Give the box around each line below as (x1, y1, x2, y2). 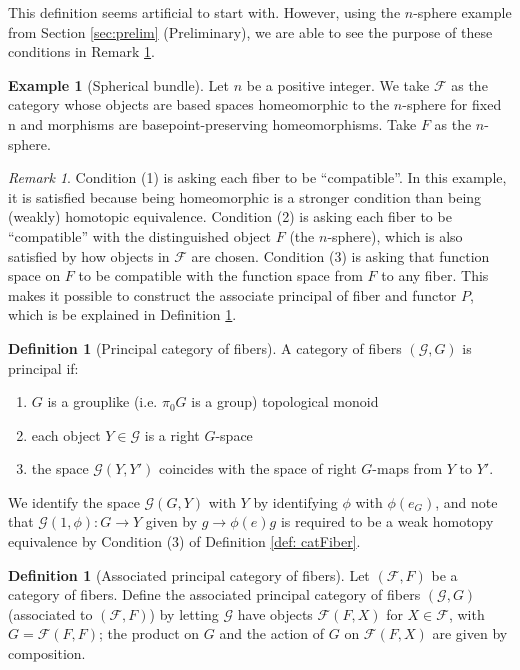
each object (31, 424, 101, 445)
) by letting (149, 603, 219, 624)
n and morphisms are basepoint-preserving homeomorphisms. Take (8, 113, 417, 134)
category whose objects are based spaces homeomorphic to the (8, 94, 390, 115)
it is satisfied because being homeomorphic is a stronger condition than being (8, 186, 482, 207)
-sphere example (413, 2, 512, 22)
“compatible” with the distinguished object (8, 225, 272, 246)
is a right (144, 424, 200, 445)
